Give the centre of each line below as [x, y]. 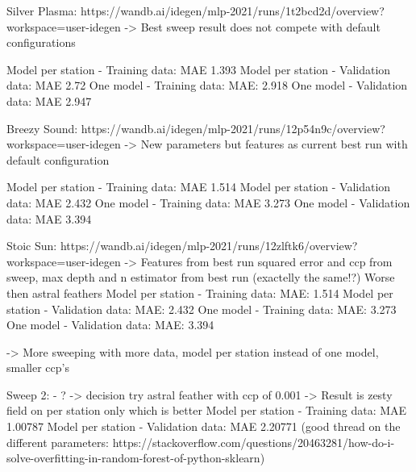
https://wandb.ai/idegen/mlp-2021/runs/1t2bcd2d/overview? [233, 10]
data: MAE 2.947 [49, 100]
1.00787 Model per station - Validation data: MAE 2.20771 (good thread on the [204, 426]
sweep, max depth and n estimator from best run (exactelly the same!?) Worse [201, 277]
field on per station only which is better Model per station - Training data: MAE [207, 410]
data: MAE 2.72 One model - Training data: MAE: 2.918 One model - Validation [207, 85]
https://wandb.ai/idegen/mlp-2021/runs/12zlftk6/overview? [209, 246]
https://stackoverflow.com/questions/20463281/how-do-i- [254, 442]
